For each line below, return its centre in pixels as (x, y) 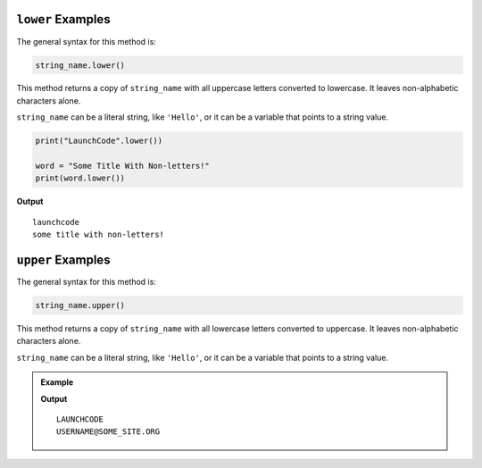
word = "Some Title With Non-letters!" (122, 166)
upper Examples (63, 260)
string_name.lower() (80, 65)
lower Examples (63, 19)
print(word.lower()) (80, 178)
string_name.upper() (80, 305)
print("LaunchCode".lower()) (99, 141)
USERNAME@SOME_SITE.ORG (108, 432)
